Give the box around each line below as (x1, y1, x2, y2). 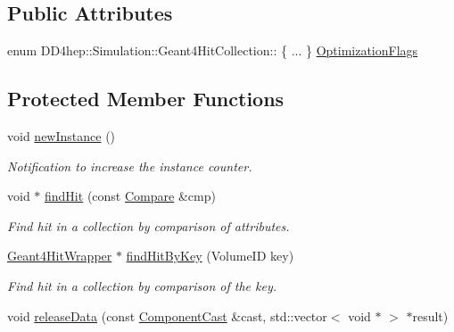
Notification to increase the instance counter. (7, 156, 252, 175)
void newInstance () (7, 127, 116, 145)
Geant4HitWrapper (7, 246, 112, 265)
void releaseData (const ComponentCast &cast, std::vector (7, 306, 327, 325)
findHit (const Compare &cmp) (45, 187, 216, 205)
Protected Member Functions (7, 85, 285, 112)
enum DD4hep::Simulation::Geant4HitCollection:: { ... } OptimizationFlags (7, 41, 418, 60)
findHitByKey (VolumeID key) (126, 246, 294, 265)
